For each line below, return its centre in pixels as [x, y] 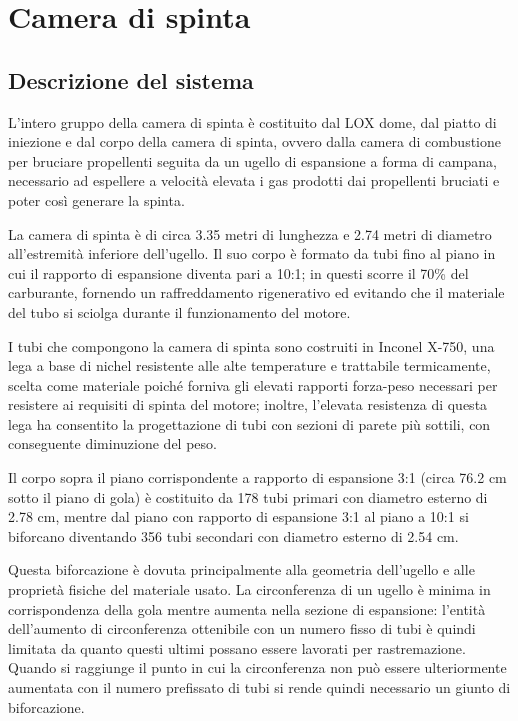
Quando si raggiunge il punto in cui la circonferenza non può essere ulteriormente [257, 667]
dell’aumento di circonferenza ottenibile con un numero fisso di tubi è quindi [242, 628]
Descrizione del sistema [131, 79]
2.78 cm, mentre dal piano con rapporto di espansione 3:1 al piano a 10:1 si [238, 516]
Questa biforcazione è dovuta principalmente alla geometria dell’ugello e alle [241, 569]
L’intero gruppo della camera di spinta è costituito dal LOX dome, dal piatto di [252, 121]
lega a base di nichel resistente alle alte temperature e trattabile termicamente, [249, 365]
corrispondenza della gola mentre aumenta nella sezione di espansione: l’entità [247, 608]
